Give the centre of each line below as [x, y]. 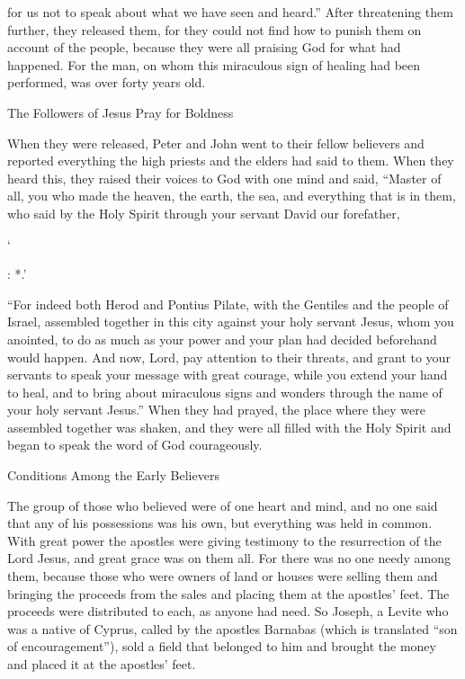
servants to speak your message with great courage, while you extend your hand [228, 375]
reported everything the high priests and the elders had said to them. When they [231, 161]
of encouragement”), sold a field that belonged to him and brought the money [222, 646]
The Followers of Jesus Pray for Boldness [121, 112]
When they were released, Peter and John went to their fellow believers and [216, 143]
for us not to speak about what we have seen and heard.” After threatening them [230, 12]
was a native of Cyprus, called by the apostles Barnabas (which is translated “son [232, 628]
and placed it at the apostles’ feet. [102, 664]
